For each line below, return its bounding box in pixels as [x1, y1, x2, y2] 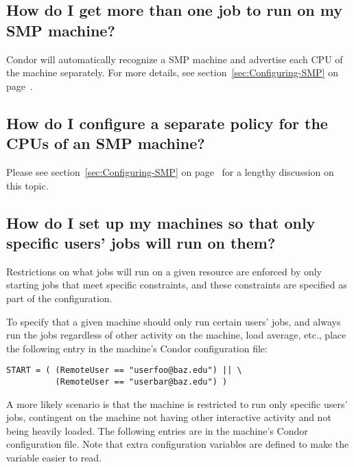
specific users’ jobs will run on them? [6, 231, 276, 253]
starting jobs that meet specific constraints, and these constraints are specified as [6, 277, 347, 292]
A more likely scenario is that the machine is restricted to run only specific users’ [6, 396, 348, 411]
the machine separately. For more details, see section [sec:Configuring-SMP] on [6, 65, 338, 80]
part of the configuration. [6, 291, 113, 305]
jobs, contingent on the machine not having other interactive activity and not [6, 410, 331, 424]
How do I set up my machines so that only [6, 212, 316, 233]
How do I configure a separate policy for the [6, 112, 328, 133]
